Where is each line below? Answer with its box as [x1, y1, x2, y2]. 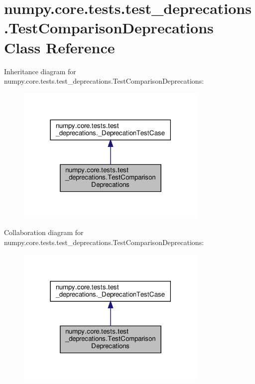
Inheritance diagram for [4, 66, 76, 76]
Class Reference [4, 37, 115, 57]
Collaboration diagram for [4, 227, 84, 238]
